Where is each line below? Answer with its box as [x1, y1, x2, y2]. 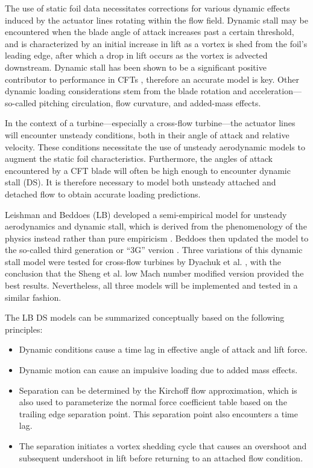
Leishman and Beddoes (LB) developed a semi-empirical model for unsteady [5, 208, 287, 220]
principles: [5, 322, 43, 335]
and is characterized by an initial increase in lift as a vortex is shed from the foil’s [5, 37, 308, 50]
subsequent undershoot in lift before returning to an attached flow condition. [19, 451, 303, 464]
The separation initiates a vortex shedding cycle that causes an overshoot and [19, 440, 307, 452]
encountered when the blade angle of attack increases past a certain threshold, [5, 25, 294, 38]
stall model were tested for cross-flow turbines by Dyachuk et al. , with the [5, 255, 282, 268]
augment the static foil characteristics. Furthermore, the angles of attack [5, 152, 273, 165]
